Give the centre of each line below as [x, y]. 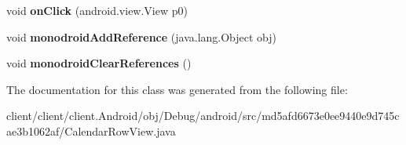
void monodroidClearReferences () [99, 63]
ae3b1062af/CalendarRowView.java [91, 130]
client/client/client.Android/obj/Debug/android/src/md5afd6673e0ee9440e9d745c [203, 116]
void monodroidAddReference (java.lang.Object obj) [142, 36]
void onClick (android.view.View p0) [97, 10]
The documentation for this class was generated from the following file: [177, 89]
